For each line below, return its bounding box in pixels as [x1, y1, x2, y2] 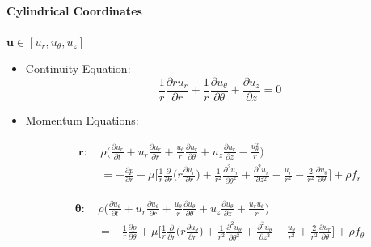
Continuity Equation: [25, 60, 131, 77]
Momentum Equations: [25, 112, 139, 129]
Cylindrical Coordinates [6, 2, 142, 19]
